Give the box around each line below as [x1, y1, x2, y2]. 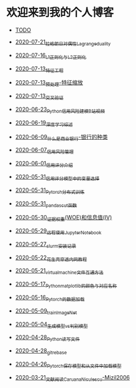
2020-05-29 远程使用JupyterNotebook [15, 227, 102, 236]
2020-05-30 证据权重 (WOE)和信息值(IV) [15, 214, 112, 223]
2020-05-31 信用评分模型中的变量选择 [15, 173, 100, 181]
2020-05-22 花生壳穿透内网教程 [15, 254, 88, 262]
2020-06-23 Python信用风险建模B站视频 [15, 105, 105, 114]
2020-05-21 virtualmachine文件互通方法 [15, 267, 104, 276]
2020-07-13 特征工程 [15, 65, 64, 74]
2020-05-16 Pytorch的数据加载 [15, 294, 85, 302]
